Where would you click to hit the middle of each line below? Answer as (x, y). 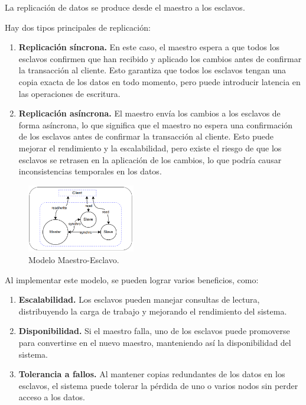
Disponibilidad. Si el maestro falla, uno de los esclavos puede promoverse (154, 331)
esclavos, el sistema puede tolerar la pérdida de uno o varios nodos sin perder (158, 385)
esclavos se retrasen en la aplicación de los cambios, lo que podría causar (150, 159)
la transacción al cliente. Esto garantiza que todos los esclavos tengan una (152, 70)
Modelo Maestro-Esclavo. (74, 260)
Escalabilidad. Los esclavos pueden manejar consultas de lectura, (139, 299)
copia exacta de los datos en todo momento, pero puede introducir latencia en (159, 81)
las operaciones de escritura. (69, 93)
